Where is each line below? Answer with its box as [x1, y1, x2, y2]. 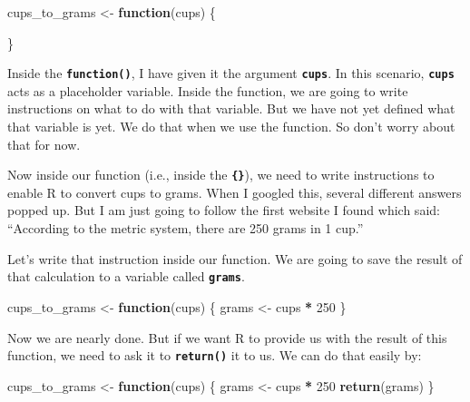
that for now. [7, 134, 81, 153]
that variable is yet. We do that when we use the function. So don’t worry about [7, 117, 455, 136]
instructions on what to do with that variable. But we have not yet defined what [7, 99, 455, 118]
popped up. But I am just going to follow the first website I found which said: [7, 201, 440, 220]
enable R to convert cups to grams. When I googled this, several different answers [7, 182, 462, 201]
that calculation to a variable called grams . [7, 267, 245, 286]
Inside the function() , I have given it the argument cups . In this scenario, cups [7, 64, 455, 83]
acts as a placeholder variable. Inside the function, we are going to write [7, 81, 408, 100]
